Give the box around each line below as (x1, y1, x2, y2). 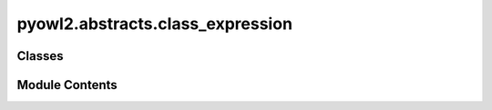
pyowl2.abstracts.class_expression (16, 14, 293, 34)
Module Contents (16, 77, 118, 93)
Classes (16, 48, 64, 64)
